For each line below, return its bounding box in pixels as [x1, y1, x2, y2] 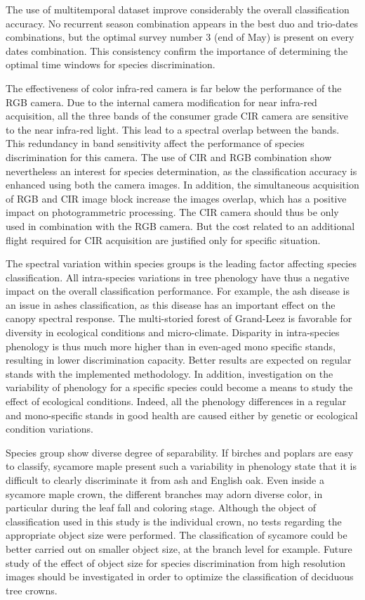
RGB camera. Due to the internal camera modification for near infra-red [6, 94, 317, 109]
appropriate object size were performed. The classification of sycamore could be [6, 528, 347, 542]
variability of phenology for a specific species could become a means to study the [6, 380, 353, 395]
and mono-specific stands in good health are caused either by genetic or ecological [6, 407, 358, 422]
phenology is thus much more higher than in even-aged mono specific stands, [6, 338, 336, 353]
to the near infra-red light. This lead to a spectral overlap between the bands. [6, 122, 340, 136]
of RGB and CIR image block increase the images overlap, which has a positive [6, 191, 347, 205]
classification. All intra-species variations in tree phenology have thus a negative [6, 269, 350, 284]
